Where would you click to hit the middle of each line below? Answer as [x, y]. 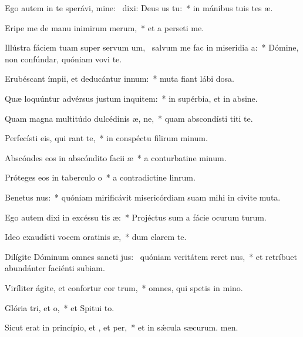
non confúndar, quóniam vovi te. [63, 59]
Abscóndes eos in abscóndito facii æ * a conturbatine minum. [116, 157]
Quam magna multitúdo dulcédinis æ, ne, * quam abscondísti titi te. [129, 118]
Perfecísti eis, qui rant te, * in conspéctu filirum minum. [106, 138]
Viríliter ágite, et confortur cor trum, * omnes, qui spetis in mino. [124, 287]
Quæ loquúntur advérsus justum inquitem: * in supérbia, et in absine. [131, 98]
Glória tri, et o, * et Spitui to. [60, 307]
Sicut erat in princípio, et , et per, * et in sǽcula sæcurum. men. [122, 327]
